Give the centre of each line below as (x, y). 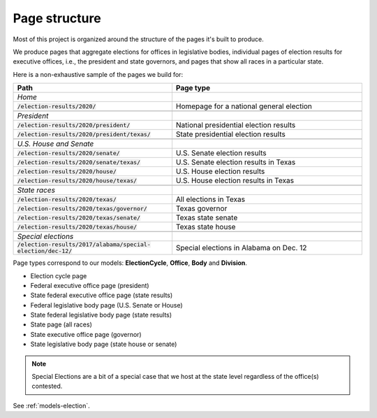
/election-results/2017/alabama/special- (84, 245)
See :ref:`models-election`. (51, 405)
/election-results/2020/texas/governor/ (82, 209)
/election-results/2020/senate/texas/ (79, 162)
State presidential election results (230, 134)
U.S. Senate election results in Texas (236, 162)
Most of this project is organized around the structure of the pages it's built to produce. (139, 39)
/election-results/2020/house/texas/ (77, 181)
